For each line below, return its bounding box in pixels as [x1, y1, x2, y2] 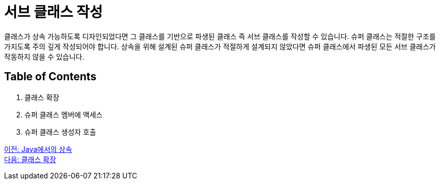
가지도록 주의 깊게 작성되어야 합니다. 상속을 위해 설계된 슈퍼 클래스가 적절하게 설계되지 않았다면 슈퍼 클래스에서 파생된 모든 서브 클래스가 [4, 42, 436, 51]
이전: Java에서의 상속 [4, 144, 72, 154]
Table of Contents [4, 70, 97, 83]
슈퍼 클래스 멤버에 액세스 [24, 110, 103, 119]
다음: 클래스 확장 [4, 155, 57, 164]
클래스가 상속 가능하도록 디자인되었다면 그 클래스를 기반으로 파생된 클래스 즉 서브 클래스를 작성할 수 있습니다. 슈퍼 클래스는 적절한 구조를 [4, 32, 436, 41]
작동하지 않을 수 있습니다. [4, 52, 85, 61]
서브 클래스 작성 [4, 4, 103, 21]
